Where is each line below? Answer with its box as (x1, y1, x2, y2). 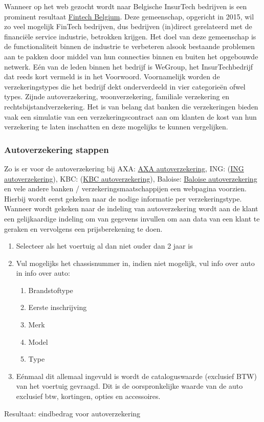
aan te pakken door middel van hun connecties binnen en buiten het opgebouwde (4, 51, 258, 61)
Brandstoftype (28, 284, 73, 295)
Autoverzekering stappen (4, 143, 109, 156)
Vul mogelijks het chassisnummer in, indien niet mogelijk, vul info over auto (16, 257, 255, 268)
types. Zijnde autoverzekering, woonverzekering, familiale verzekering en (4, 91, 230, 102)
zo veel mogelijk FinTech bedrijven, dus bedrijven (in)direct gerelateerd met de (4, 21, 252, 32)
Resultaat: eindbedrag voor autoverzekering (4, 408, 141, 418)
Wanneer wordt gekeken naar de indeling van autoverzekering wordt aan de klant (4, 203, 258, 214)
